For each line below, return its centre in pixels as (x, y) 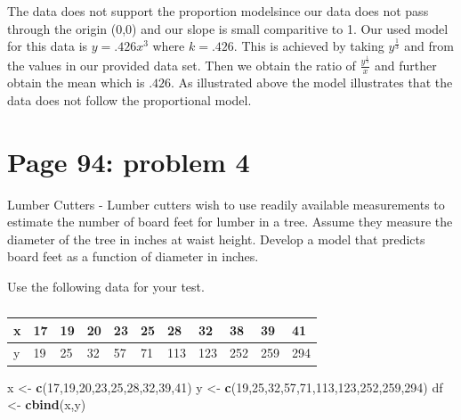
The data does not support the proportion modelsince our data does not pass (218, 11)
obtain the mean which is (76, 82)
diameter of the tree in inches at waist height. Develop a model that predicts (216, 239)
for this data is (48, 46)
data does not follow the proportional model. (129, 99)
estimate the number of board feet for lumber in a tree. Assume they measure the (230, 222)
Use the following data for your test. (106, 287)
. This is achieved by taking (309, 46)
